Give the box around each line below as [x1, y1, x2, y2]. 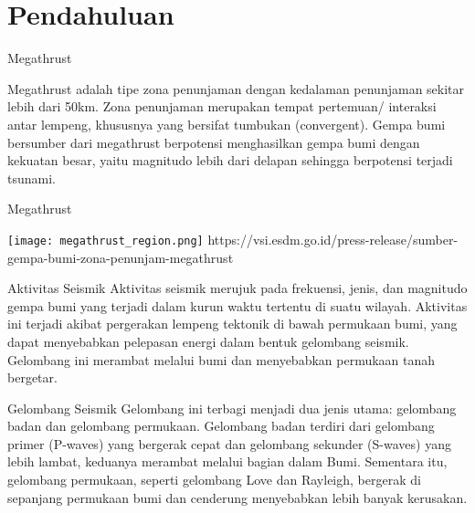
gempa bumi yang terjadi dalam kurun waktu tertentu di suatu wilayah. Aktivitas [7, 296, 468, 315]
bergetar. [7, 368, 58, 387]
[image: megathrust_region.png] [7, 234, 204, 247]
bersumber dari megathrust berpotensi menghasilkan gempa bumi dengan [7, 132, 420, 152]
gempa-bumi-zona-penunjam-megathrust [7, 247, 234, 267]
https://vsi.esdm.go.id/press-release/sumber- [207, 229, 459, 248]
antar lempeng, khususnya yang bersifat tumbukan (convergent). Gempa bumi [7, 114, 446, 133]
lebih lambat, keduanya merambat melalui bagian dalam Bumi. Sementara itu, [7, 452, 448, 471]
